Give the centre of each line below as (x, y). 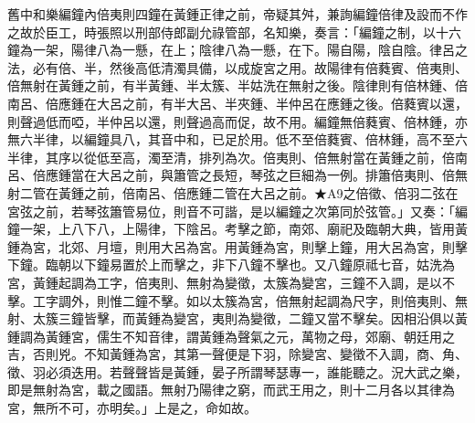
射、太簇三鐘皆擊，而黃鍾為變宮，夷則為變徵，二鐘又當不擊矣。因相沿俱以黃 (237, 318)
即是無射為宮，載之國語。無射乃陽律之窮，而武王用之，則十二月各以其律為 (231, 390)
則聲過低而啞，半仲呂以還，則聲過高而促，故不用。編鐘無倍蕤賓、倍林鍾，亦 (237, 121)
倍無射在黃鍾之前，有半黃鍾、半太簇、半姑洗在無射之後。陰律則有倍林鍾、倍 (237, 85)
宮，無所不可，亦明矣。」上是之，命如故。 (132, 408)
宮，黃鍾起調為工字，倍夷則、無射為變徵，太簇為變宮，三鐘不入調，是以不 (231, 282)
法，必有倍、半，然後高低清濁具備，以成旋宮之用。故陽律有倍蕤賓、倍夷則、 (237, 67)
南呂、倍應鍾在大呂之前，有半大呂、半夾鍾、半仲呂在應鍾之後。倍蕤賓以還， (237, 103)
